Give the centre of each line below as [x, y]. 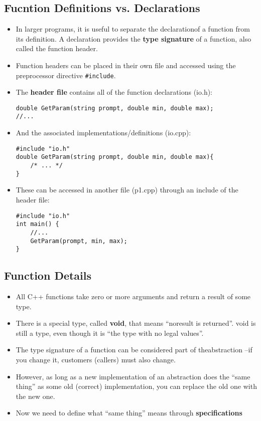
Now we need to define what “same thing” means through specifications [129, 413]
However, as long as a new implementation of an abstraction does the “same [133, 376]
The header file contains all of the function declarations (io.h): [114, 92]
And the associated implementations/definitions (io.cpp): [103, 133]
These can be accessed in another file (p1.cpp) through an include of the [127, 190]
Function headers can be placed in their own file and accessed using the [126, 65]
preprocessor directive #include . [66, 75]
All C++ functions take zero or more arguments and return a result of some [133, 296]
